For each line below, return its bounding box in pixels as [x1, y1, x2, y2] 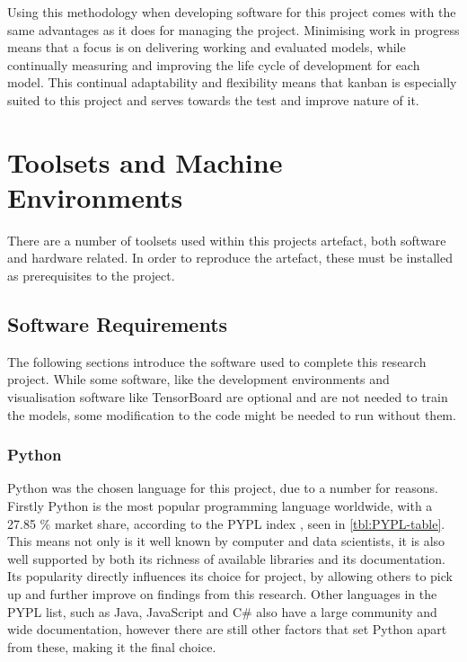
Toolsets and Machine [7, 143, 283, 180]
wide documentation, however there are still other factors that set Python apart [7, 620, 447, 639]
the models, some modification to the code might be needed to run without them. [7, 405, 456, 424]
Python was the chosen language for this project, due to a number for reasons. [7, 479, 438, 497]
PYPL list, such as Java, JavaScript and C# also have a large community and [7, 602, 437, 621]
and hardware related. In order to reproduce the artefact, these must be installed [7, 248, 453, 267]
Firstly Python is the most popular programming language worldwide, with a [7, 497, 433, 515]
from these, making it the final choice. [7, 637, 216, 656]
